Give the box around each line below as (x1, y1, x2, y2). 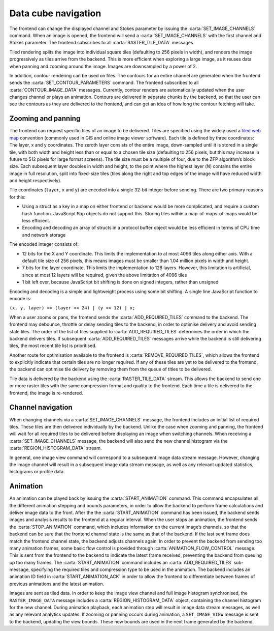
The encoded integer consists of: (9, 241, 79, 247)
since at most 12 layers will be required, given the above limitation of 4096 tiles (22, 272, 187, 278)
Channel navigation (9, 403, 73, 412)
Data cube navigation (9, 8, 101, 19)
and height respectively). (9, 178, 62, 184)
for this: (9, 194, 26, 200)
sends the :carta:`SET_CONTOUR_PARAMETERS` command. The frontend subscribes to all (9, 79, 199, 86)
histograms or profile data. (9, 469, 65, 475)
